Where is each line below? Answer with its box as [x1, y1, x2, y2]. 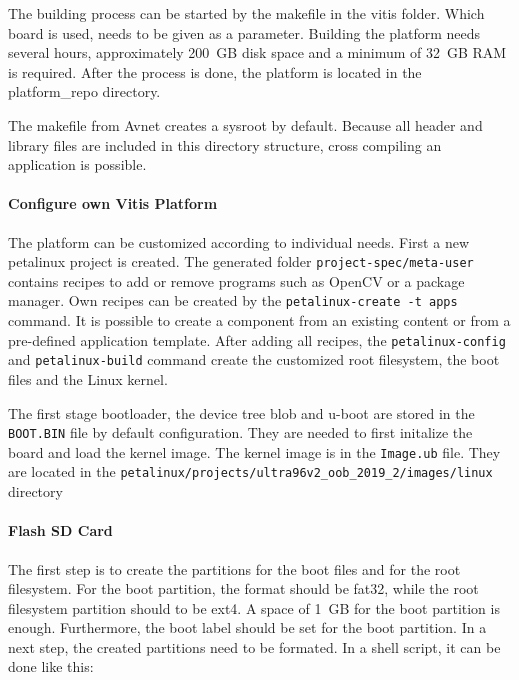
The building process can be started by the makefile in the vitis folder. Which [8, 3, 485, 23]
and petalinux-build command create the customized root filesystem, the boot [8, 349, 500, 370]
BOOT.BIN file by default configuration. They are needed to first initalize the [8, 422, 473, 443]
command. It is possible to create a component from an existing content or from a [8, 310, 511, 331]
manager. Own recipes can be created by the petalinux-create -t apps [8, 290, 458, 311]
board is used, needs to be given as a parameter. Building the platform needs [8, 22, 481, 43]
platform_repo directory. [8, 81, 161, 102]
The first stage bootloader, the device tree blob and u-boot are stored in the [8, 402, 475, 423]
